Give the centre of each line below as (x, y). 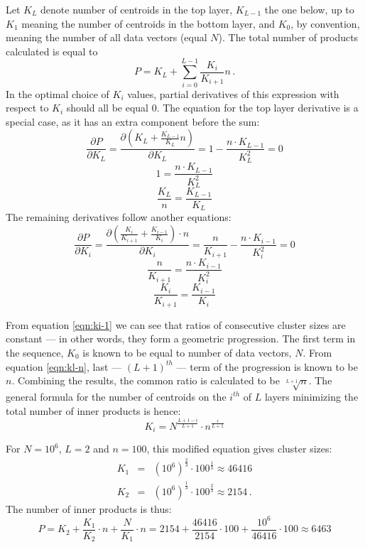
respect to (27, 108)
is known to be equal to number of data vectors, (187, 353)
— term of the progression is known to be (267, 366)
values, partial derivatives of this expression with (233, 93)
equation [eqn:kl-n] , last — (64, 366)
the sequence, (35, 353)
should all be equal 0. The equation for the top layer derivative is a (212, 108)
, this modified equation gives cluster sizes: (239, 449)
